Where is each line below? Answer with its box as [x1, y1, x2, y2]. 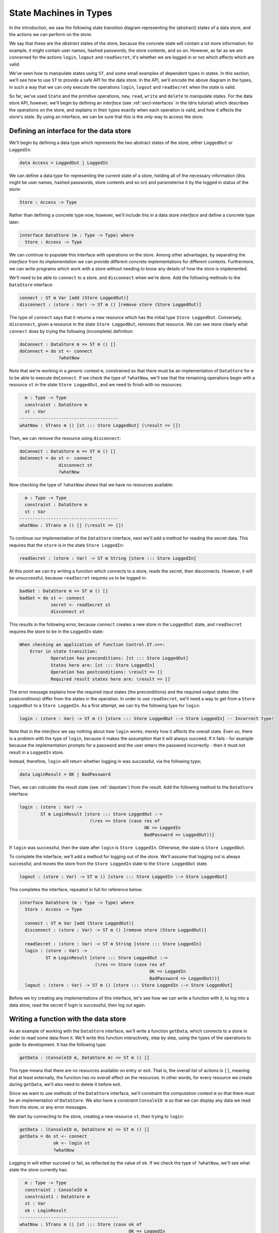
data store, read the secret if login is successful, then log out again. [9, 1002, 146, 1008]
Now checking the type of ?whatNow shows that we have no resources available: [9, 481, 174, 488]
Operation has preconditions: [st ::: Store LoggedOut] [50, 655, 189, 661]
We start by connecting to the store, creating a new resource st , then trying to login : [9, 1113, 184, 1119]
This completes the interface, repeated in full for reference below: [9, 886, 143, 892]
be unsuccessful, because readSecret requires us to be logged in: [9, 575, 147, 581]
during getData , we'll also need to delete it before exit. [9, 1082, 122, 1088]
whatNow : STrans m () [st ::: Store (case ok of [19, 1221, 142, 1227]
